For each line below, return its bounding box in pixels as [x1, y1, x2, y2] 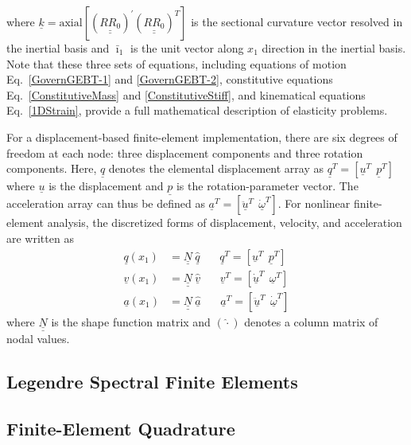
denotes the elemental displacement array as [108, 160, 324, 177]
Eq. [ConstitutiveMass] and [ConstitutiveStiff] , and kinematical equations [6, 86, 366, 103]
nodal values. [6, 330, 70, 347]
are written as [6, 229, 74, 246]
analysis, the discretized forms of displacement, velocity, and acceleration [47, 214, 402, 231]
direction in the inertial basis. [262, 40, 406, 56]
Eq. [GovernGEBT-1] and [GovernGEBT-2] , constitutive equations [6, 71, 333, 88]
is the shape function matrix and [51, 313, 211, 330]
